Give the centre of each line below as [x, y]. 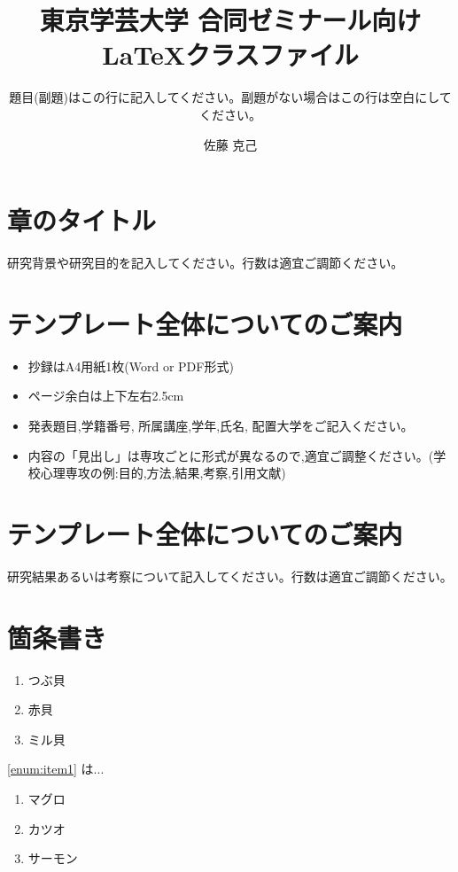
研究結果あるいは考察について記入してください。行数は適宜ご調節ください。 [230, 576]
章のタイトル [82, 220]
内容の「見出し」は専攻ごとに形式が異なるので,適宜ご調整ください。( [231, 455]
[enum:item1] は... [56, 769]
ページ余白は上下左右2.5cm [106, 396]
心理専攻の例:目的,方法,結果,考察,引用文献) [163, 473]
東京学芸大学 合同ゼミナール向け [230, 20]
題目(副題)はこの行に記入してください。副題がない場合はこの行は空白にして [230, 97]
